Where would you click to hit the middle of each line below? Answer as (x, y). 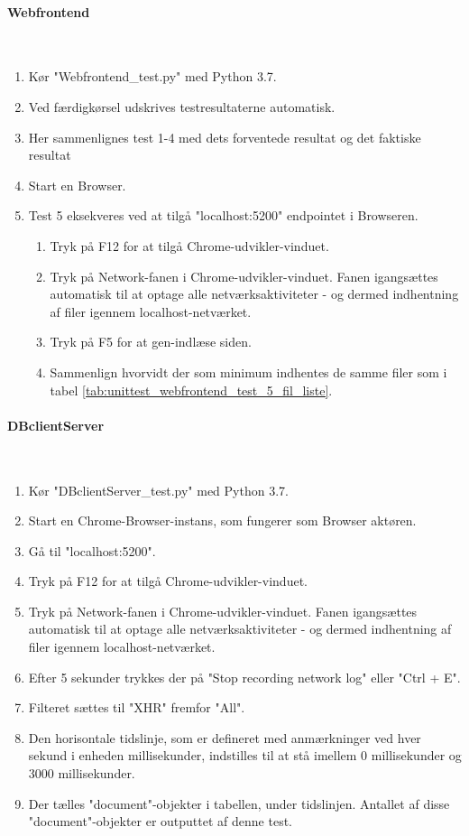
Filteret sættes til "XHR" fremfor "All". (137, 707)
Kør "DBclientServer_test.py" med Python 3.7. (158, 490)
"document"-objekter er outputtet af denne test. (160, 821)
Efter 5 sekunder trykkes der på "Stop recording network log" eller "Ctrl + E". (244, 677)
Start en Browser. (77, 185)
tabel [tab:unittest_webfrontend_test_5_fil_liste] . (191, 390)
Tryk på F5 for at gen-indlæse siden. (151, 342)
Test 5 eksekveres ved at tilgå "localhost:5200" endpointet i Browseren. (223, 215)
